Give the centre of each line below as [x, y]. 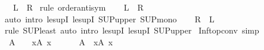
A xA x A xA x [61, 41]
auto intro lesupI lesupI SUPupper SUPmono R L [109, 19]
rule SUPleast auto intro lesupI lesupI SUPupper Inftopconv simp [132, 30]
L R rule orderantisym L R [78, 7]
